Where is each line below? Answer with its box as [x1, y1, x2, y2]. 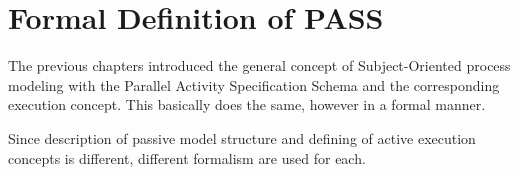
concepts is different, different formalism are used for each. [8, 147, 366, 168]
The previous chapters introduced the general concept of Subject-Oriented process [8, 55, 511, 76]
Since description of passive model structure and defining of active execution [8, 127, 476, 148]
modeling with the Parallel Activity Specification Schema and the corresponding [8, 74, 500, 95]
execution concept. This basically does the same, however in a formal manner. [8, 94, 486, 115]
